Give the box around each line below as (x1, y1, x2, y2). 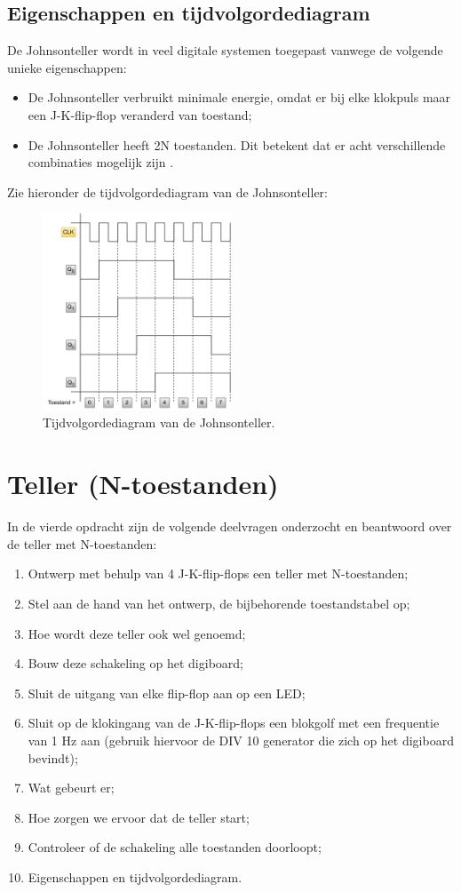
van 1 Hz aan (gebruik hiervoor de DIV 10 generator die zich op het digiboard (28, 730, 454, 749)
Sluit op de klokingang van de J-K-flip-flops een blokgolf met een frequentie (28, 713, 440, 732)
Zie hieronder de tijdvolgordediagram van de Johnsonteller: (7, 182, 329, 201)
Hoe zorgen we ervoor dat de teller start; (28, 808, 250, 826)
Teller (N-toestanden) (7, 466, 279, 502)
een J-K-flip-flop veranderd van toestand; (28, 105, 252, 123)
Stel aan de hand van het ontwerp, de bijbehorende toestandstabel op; (28, 593, 410, 612)
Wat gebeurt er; (28, 778, 115, 797)
